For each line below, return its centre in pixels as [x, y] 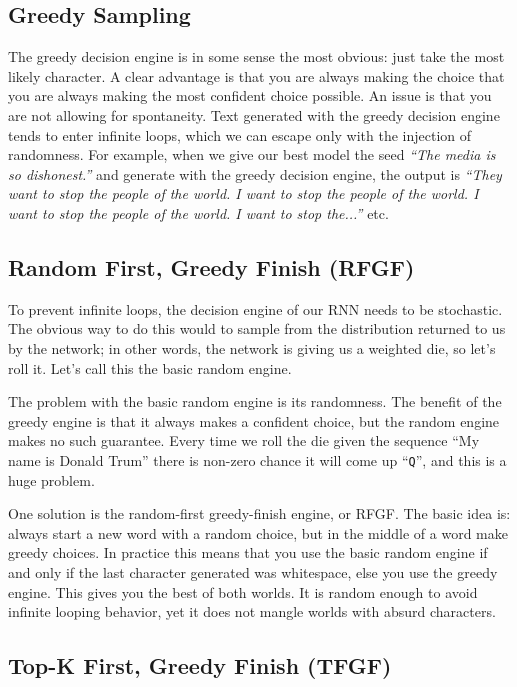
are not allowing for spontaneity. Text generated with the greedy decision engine [254, 114]
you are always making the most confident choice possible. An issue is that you [250, 95]
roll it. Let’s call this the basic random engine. [150, 367]
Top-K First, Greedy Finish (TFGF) [200, 665]
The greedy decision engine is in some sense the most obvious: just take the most [256, 56]
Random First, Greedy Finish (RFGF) [211, 266]
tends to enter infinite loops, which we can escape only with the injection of [240, 134]
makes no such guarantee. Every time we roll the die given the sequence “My [244, 440]
